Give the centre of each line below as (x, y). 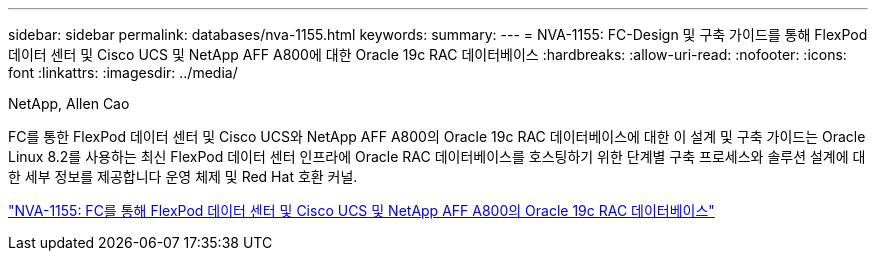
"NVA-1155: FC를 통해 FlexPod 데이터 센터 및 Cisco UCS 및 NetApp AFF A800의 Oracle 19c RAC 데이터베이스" (361, 210)
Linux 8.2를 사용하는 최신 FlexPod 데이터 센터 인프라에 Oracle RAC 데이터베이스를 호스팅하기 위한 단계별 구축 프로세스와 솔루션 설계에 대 (437, 156)
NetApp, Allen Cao (69, 103)
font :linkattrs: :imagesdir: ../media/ (123, 72)
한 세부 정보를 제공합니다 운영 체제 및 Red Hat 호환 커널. (183, 176)
